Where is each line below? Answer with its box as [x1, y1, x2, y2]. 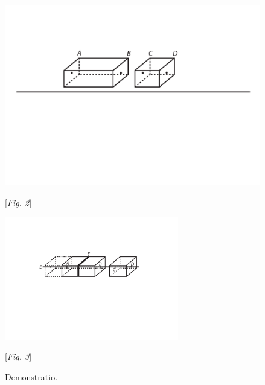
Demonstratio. [5, 370, 58, 383]
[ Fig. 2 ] [5, 196, 32, 208]
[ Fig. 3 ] [5, 350, 32, 363]
